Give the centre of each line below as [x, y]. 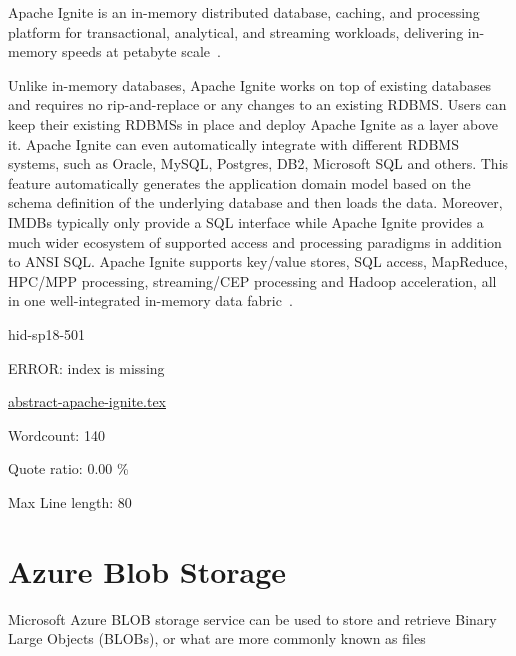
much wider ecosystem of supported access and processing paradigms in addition [255, 241]
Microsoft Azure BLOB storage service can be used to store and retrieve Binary [252, 618]
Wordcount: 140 [56, 434]
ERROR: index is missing [86, 367]
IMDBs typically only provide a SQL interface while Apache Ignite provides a [246, 221]
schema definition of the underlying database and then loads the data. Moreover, [255, 202]
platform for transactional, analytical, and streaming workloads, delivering [236, 31]
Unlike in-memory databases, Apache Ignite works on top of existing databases [250, 84]
